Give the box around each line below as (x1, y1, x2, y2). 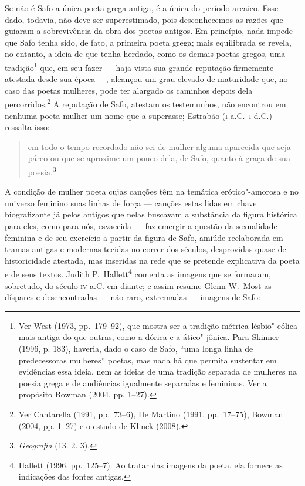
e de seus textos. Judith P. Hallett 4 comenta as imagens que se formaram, (5, 266, 271, 280)
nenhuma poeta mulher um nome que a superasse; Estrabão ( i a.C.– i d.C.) (5, 109, 272, 121)
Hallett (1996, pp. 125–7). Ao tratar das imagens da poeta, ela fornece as (18, 458, 283, 471)
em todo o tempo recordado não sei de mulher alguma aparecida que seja (28, 140, 291, 152)
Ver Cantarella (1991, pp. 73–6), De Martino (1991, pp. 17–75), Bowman (18, 408, 283, 420)
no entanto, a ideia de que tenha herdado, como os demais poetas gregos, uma (5, 47, 286, 60)
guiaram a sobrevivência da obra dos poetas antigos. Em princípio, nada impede (5, 25, 293, 37)
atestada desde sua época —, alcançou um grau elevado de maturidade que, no (5, 73, 288, 85)
